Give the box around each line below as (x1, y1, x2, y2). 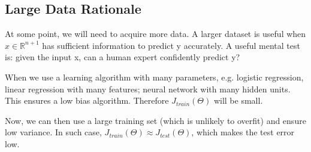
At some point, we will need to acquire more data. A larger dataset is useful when (5, 27, 306, 40)
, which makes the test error (191, 126, 295, 138)
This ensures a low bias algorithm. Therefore (5, 94, 169, 107)
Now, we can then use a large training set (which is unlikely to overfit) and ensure (5, 114, 306, 126)
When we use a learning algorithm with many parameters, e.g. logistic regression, (5, 70, 304, 83)
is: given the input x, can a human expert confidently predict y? (5, 51, 240, 63)
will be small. (213, 94, 263, 107)
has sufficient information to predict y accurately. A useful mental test (42, 39, 300, 51)
